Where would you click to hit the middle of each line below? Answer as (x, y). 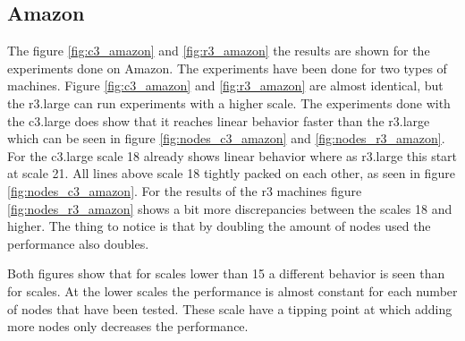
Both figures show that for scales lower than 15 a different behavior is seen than (226, 273)
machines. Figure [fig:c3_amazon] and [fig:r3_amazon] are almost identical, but (225, 85)
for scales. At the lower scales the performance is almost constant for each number (232, 290)
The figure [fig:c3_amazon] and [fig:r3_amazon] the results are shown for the (219, 51)
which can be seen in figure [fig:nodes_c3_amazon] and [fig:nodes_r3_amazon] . (226, 138)
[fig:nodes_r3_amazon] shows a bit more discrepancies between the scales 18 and (230, 208)
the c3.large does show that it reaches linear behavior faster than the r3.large (219, 120)
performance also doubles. (78, 243)
